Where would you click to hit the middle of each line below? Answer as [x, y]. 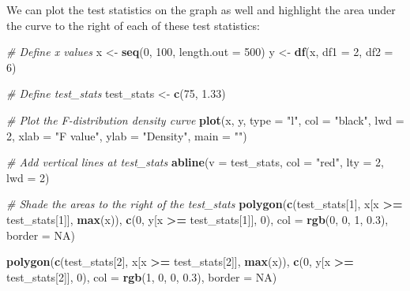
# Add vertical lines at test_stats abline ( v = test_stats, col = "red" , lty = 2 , [195, 162]
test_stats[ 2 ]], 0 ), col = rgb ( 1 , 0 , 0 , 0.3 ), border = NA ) [142, 276]
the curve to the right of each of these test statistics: [133, 25]
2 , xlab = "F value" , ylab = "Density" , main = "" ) [127, 135]
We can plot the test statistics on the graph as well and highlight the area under [201, 9]
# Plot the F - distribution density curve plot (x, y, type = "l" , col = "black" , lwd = [205, 119]
